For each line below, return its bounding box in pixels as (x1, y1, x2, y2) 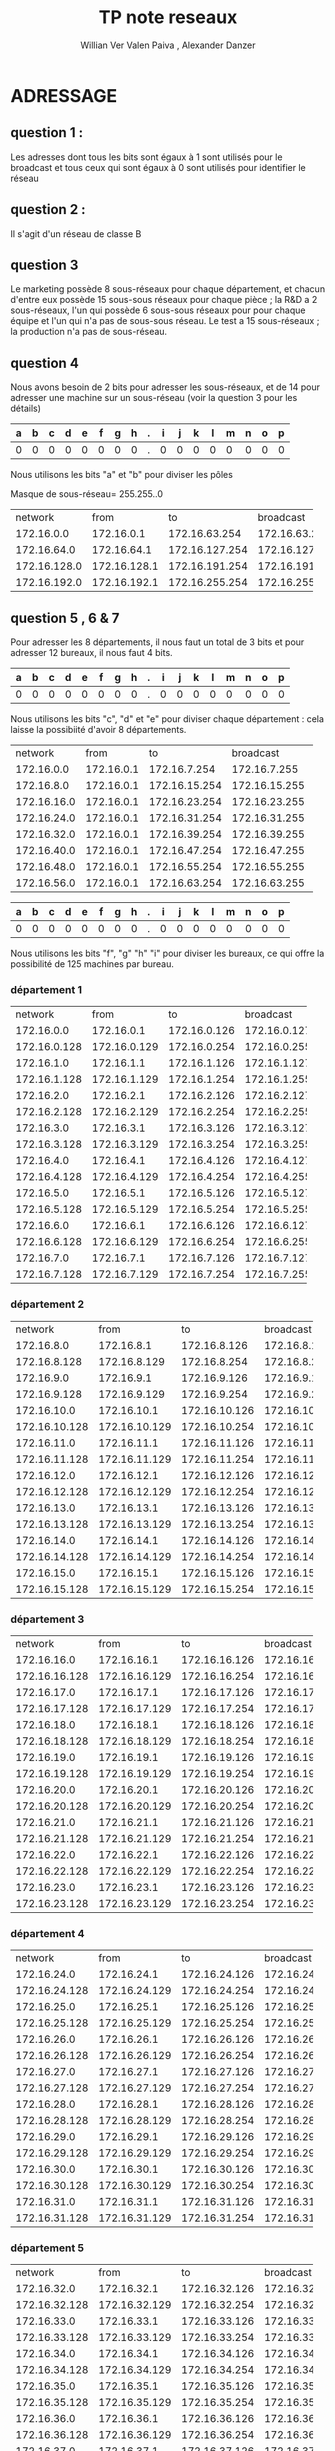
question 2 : (10, 201, 87, 218)
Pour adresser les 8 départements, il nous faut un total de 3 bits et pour (10, 636, 305, 648)
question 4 (10, 354, 80, 371)
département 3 (10, 1612, 85, 1626)
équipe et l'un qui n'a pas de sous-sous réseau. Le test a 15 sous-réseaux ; (10, 315, 320, 327)
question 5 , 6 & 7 (10, 609, 120, 626)
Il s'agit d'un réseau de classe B (10, 227, 142, 240)
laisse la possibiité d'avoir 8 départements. (10, 724, 187, 735)
